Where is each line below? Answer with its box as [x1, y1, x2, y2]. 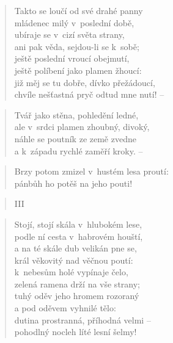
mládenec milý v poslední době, [14, 16, 134, 29]
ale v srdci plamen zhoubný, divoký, [14, 120, 150, 133]
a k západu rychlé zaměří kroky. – [14, 144, 143, 157]
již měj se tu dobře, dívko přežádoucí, [14, 76, 155, 88]
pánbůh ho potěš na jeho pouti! [14, 176, 133, 189]
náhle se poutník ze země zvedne [14, 132, 136, 145]
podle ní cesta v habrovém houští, [14, 229, 143, 242]
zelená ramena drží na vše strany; [14, 277, 140, 290]
